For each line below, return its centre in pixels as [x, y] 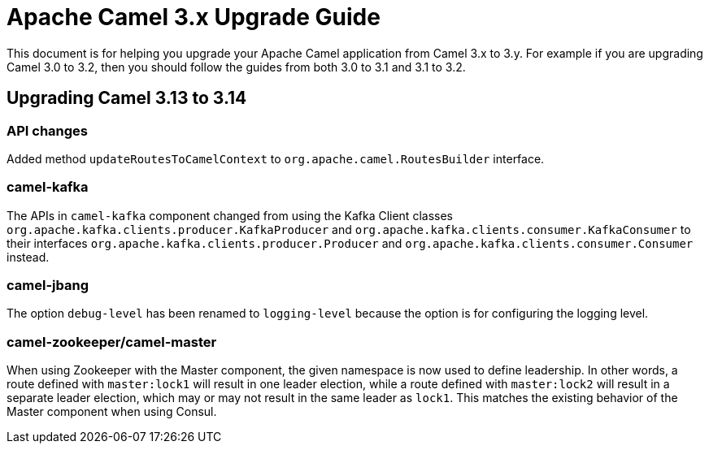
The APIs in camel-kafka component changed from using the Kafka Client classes [230, 215]
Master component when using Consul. [112, 412]
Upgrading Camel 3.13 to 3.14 [127, 98]
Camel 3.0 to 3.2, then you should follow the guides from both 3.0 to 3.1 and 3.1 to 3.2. [236, 67]
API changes [48, 130]
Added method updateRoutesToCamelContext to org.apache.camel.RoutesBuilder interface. [276, 158]
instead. [28, 257]
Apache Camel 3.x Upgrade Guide [194, 17]
